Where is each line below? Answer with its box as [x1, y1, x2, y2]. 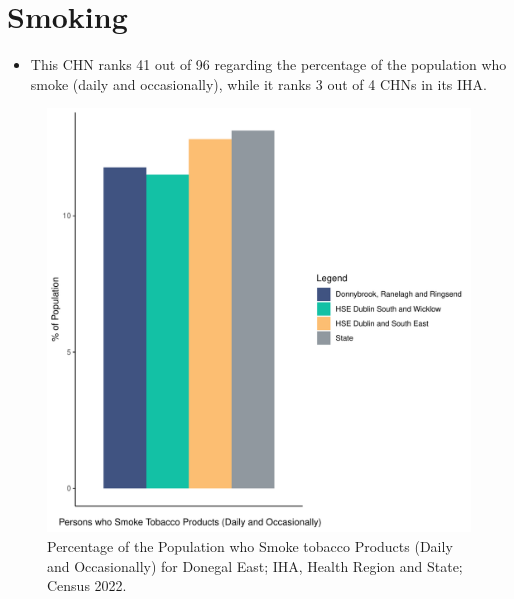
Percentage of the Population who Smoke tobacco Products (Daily [47, 535, 453, 556]
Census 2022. [47, 575, 127, 596]
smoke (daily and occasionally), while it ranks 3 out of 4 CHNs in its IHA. [30, 73, 487, 94]
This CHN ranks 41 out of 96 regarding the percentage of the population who [30, 54, 507, 75]
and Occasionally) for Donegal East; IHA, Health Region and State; [47, 555, 463, 576]
